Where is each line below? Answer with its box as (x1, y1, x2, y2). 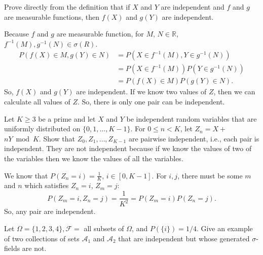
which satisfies (24, 180, 69, 191)
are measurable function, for (56, 28, 144, 39)
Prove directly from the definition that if (4, 2, 130, 12)
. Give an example (196, 223, 253, 234)
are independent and (161, 2, 224, 12)
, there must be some (177, 170, 243, 180)
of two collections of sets (4, 233, 80, 243)
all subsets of (84, 223, 124, 234)
